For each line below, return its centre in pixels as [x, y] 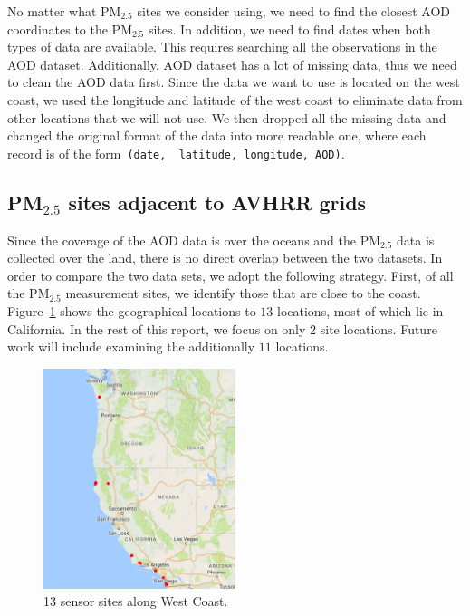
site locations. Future [379, 328]
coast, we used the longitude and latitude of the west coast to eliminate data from [235, 99]
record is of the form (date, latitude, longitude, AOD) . [176, 153]
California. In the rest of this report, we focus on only [157, 328]
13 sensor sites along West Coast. [136, 601]
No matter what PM [64, 11]
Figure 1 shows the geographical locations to [132, 310]
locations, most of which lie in [360, 310]
